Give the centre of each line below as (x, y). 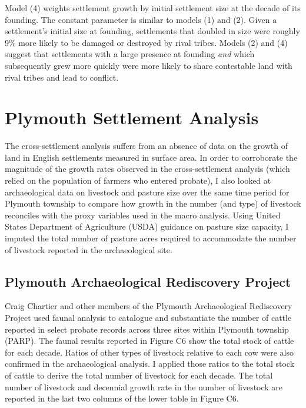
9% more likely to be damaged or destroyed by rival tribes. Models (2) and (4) (146, 42)
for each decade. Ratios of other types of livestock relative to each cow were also (149, 352)
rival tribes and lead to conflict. (62, 77)
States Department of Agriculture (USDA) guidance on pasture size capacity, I (147, 226)
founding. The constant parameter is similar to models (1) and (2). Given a (141, 19)
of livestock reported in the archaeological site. (89, 249)
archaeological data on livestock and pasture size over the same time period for (147, 192)
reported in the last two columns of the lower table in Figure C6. (122, 398)
